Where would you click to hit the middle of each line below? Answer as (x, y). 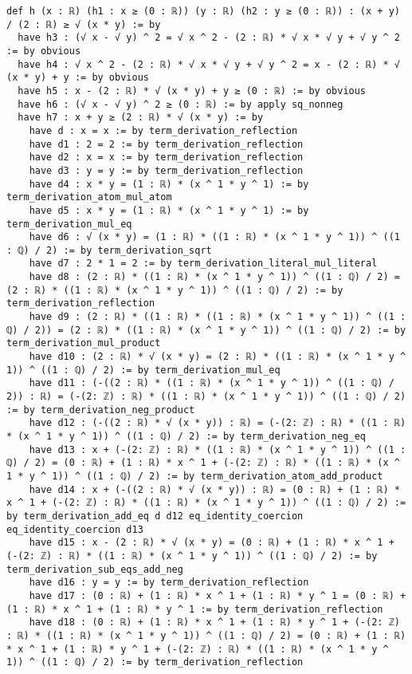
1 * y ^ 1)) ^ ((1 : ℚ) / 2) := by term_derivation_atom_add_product (195, 476)
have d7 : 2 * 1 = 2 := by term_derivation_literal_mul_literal (203, 264)
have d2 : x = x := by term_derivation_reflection (166, 158)
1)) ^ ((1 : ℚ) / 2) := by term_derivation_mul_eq (143, 370)
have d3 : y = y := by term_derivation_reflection (166, 170)
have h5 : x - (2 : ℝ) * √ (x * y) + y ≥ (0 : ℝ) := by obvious (192, 91)
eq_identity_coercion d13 (75, 529)
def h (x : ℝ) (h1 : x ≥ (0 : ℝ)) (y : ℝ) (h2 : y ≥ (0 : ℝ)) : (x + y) (203, 11)
